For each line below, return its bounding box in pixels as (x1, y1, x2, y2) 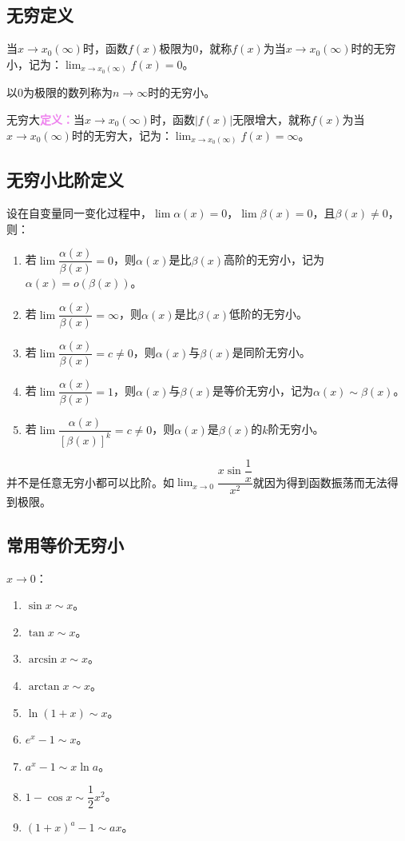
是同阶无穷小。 (232, 344, 311, 361)
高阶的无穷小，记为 (223, 251, 324, 268)
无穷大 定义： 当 (6, 110, 85, 127)
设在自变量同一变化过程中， (6, 205, 152, 221)
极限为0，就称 (159, 40, 232, 57)
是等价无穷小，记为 (212, 382, 313, 399)
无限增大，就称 (232, 110, 312, 127)
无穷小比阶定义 (6, 167, 124, 192)
